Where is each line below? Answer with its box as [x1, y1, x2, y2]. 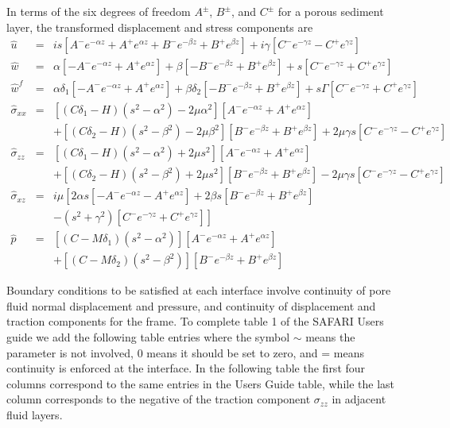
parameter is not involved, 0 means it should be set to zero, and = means [6, 344, 365, 361]
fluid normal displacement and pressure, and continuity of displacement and [6, 297, 376, 314]
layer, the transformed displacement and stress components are [6, 18, 313, 35]
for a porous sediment [277, 3, 384, 19]
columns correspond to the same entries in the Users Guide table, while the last [6, 375, 395, 391]
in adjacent [332, 391, 386, 407]
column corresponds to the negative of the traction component [6, 391, 311, 407]
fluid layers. [6, 407, 63, 422]
